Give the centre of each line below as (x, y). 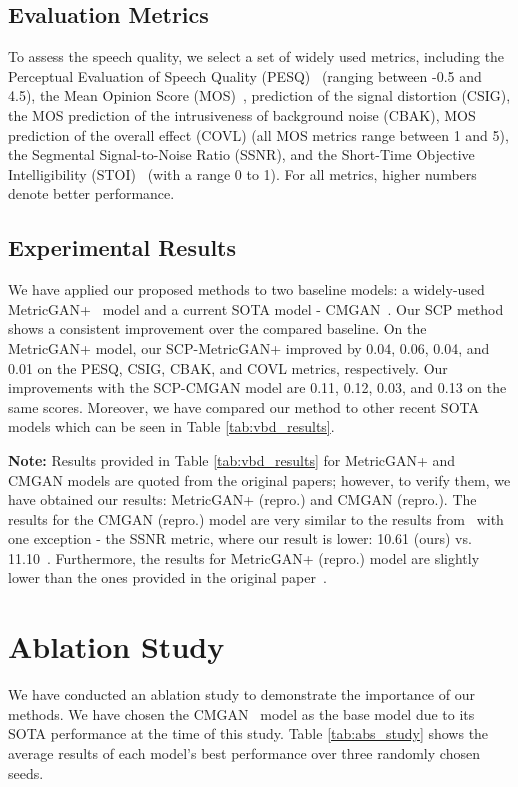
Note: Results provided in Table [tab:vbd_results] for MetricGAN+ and (232, 459)
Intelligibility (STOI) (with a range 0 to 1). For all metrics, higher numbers (242, 173)
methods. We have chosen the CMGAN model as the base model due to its (241, 713)
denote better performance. (91, 193)
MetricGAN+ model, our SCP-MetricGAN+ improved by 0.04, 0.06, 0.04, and (249, 347)
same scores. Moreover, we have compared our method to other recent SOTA (243, 406)
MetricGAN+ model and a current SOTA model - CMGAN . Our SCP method (256, 308)
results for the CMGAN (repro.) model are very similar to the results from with (256, 518)
